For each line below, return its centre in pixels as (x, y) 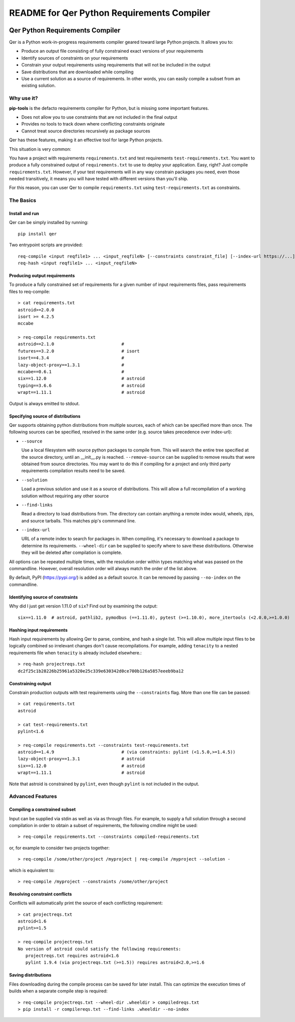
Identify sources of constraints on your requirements (75, 58)
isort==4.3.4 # (71, 358)
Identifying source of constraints (44, 597)
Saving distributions (30, 975)
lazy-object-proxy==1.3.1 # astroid (81, 759)
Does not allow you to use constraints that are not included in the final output (99, 117)
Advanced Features (33, 797)
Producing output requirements (42, 275)
